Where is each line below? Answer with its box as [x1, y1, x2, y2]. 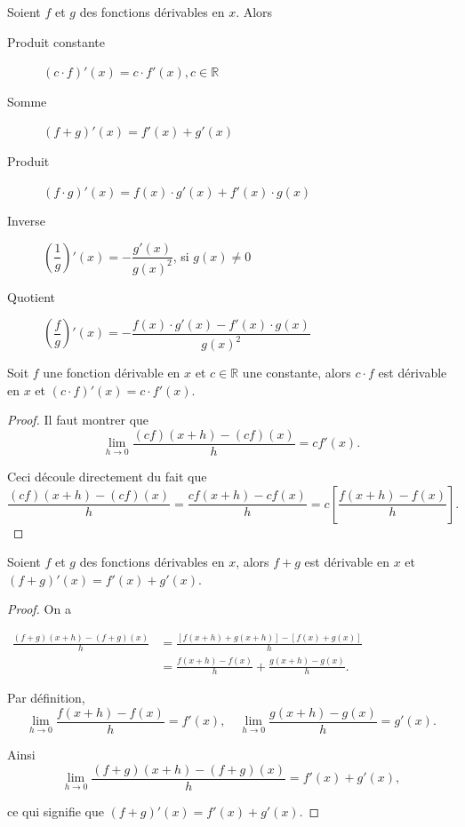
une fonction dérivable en [43, 363, 180, 382]
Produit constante [7, 32, 105, 51]
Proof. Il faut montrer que [7, 410, 149, 429]
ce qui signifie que [7, 801, 104, 820]
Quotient [7, 287, 56, 306]
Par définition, [7, 688, 85, 707]
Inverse [7, 211, 45, 230]
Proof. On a [7, 600, 71, 618]
